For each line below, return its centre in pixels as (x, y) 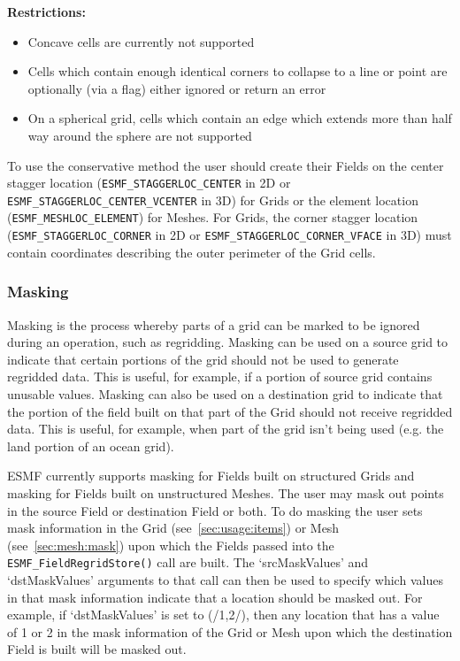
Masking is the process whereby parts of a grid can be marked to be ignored (214, 324)
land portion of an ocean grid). (91, 446)
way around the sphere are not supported (140, 135)
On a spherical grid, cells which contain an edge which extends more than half (240, 118)
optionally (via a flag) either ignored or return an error (177, 88)
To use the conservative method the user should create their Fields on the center (226, 165)
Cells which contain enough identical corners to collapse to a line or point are (238, 71)
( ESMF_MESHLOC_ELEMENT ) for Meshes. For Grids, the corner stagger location (213, 217)
